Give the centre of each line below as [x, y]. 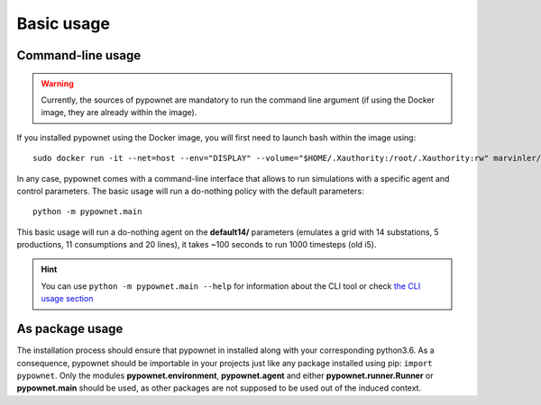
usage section [67, 299]
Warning [57, 83]
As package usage [70, 329]
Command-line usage [79, 55]
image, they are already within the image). [119, 112]
